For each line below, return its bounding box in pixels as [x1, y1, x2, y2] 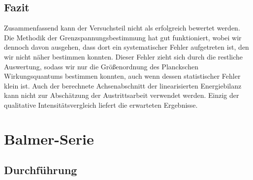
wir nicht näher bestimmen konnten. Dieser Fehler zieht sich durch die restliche [4, 51, 243, 61]
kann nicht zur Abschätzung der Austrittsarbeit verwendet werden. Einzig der [4, 90, 239, 100]
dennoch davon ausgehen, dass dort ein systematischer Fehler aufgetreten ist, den [4, 42, 249, 52]
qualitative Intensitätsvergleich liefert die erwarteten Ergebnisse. [4, 99, 198, 110]
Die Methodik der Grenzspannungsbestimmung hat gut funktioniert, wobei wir [4, 32, 242, 42]
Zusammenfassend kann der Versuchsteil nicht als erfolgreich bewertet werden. [4, 23, 240, 33]
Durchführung [4, 162, 77, 178]
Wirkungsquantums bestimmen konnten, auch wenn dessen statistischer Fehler [4, 71, 241, 81]
